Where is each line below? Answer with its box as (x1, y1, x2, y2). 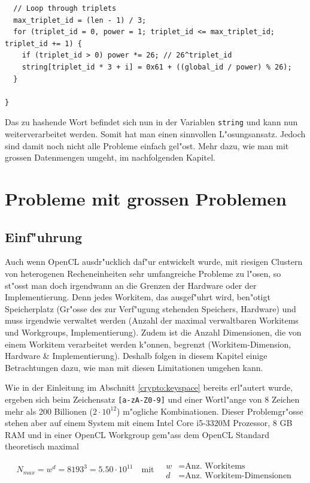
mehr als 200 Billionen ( (5, 404, 93, 417)
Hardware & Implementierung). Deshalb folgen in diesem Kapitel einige (5, 349, 268, 362)
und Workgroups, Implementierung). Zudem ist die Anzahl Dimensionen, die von (5, 325, 302, 338)
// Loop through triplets (13, 4, 117, 13)
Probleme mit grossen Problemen (5, 186, 287, 210)
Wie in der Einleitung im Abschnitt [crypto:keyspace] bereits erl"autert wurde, (5, 381, 293, 394)
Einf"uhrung (5, 227, 83, 246)
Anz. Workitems (185, 461, 245, 470)
